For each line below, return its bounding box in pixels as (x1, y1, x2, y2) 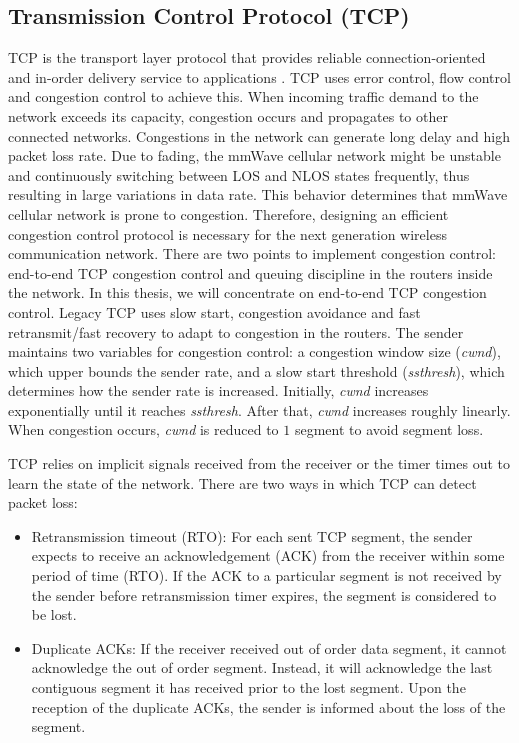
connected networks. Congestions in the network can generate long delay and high (8, 125, 510, 146)
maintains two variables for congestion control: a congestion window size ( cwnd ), (8, 341, 501, 362)
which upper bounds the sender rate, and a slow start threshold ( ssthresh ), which (8, 360, 505, 381)
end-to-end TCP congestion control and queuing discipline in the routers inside (8, 262, 493, 283)
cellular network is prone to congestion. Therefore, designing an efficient (8, 203, 449, 224)
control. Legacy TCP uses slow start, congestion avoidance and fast (8, 301, 421, 322)
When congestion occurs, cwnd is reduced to (8, 419, 279, 440)
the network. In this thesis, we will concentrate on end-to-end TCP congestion (8, 282, 487, 303)
